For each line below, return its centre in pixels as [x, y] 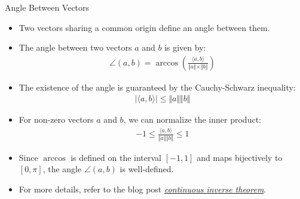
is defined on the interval [116, 157]
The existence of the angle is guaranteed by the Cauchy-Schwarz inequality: [157, 87]
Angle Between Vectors [47, 7]
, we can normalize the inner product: [192, 119]
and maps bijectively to [240, 157]
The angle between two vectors [75, 47]
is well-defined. [147, 169]
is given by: [185, 47]
